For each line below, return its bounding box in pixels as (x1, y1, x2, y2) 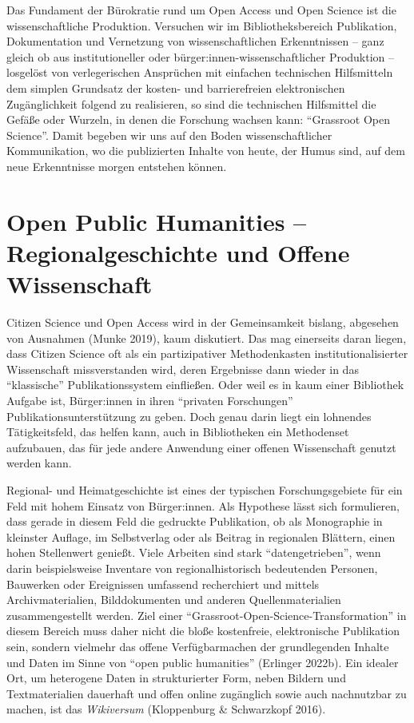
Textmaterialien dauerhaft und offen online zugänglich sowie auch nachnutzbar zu (6, 685, 407, 701)
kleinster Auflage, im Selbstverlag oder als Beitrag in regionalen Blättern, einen (6, 528, 396, 545)
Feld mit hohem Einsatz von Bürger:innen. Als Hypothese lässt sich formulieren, (6, 497, 400, 514)
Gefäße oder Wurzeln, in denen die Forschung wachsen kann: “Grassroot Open (6, 111, 391, 128)
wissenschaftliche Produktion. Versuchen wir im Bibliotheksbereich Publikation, (6, 17, 397, 34)
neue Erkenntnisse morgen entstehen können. (6, 157, 227, 174)
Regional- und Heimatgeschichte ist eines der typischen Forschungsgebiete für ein (6, 481, 403, 498)
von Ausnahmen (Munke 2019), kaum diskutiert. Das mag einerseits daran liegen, (6, 329, 407, 346)
